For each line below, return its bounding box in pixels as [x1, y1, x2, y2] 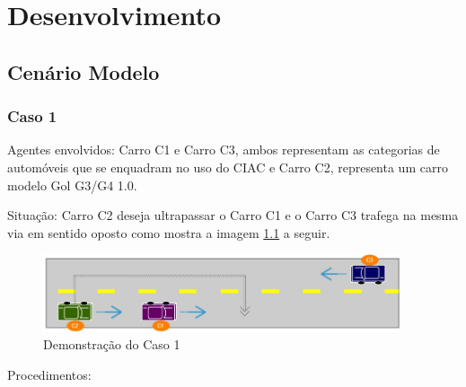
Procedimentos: [7, 365, 92, 383]
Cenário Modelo [7, 57, 160, 85]
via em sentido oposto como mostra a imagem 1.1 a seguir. [7, 223, 330, 242]
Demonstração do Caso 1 [43, 335, 180, 354]
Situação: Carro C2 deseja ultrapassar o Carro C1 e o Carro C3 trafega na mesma [7, 206, 459, 224]
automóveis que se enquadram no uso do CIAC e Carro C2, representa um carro [7, 157, 448, 176]
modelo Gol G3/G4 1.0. [7, 175, 137, 194]
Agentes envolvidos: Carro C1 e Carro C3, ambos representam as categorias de [7, 140, 440, 159]
